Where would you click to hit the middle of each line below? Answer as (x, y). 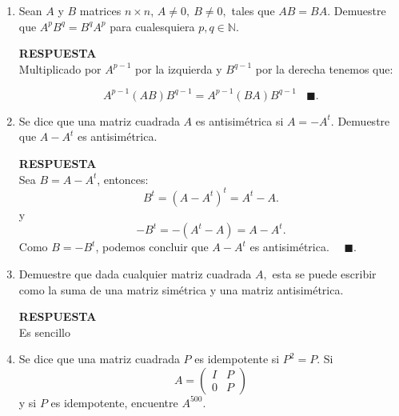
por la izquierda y (179, 68)
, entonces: (123, 179)
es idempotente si (237, 359)
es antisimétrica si (239, 120)
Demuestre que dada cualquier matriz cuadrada (135, 273)
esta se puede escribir (324, 273)
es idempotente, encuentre (114, 402)
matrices (100, 10)
